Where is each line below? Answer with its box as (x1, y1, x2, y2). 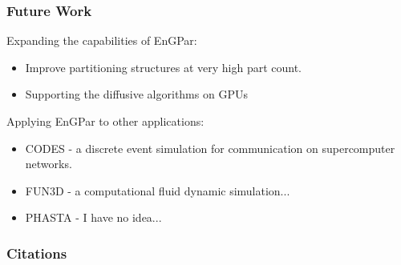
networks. (25, 155, 72, 172)
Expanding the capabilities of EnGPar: (6, 32, 197, 49)
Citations (6, 243, 67, 263)
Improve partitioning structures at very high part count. (25, 58, 302, 75)
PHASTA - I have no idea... (25, 209, 162, 226)
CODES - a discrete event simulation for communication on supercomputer (25, 139, 395, 156)
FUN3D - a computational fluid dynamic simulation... (25, 182, 290, 199)
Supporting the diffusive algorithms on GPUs (25, 86, 248, 102)
